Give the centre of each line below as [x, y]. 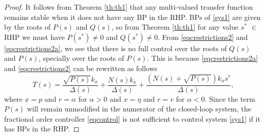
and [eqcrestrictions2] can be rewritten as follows [81, 68]
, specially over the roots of [81, 58]
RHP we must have [34, 37]
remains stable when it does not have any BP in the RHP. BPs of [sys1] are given [132, 17]
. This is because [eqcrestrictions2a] [203, 58]
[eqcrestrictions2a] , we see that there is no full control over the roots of [116, 48]
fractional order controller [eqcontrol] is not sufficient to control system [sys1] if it [132, 118]
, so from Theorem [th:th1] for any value [175, 27]
